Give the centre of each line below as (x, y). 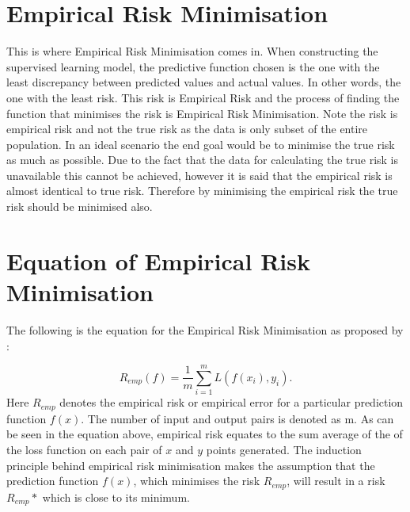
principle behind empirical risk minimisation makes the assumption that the (191, 465)
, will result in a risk (336, 481)
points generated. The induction (284, 449)
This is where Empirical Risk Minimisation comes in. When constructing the (192, 51)
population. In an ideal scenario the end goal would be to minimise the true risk (201, 144)
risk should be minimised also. (80, 206)
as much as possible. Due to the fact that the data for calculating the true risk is (203, 160)
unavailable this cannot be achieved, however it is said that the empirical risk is (199, 175)
